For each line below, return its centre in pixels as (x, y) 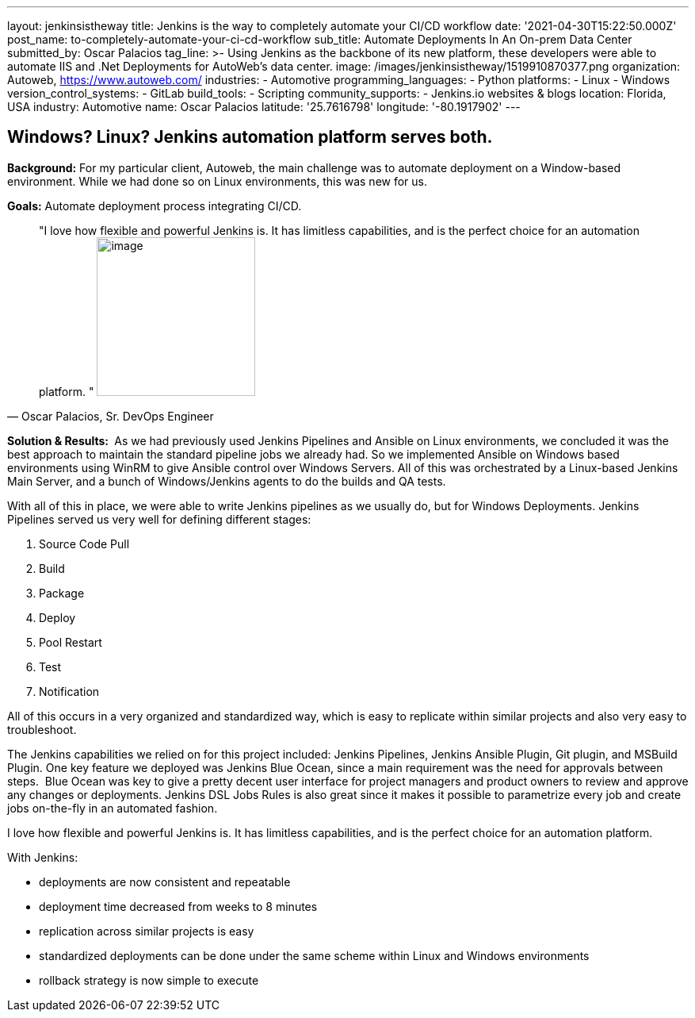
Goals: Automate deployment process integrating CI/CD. (155, 206)
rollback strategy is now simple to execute (149, 980)
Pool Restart (71, 642)
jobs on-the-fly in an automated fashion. (113, 808)
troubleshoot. (42, 729)
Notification (69, 691)
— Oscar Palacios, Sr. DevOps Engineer (111, 416)
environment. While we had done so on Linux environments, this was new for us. (218, 181)
